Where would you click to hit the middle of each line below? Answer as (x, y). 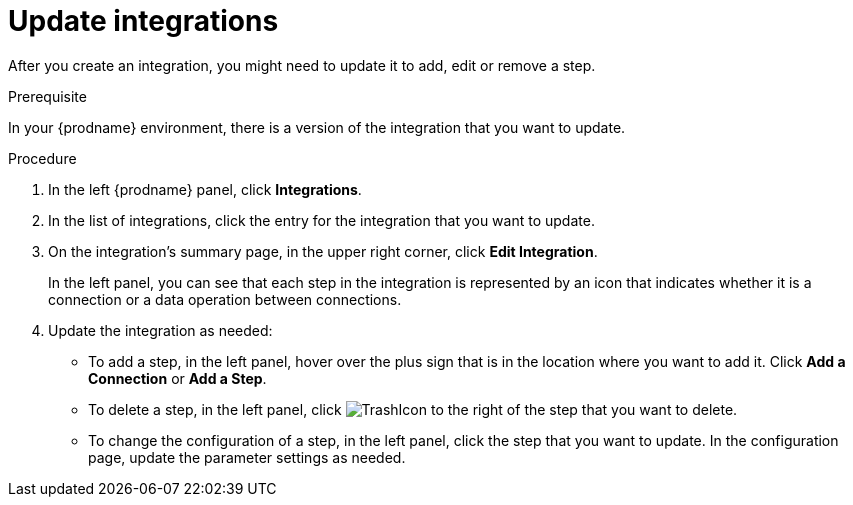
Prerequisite (47, 96)
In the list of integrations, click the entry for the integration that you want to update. (321, 220)
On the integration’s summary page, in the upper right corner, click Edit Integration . (323, 251)
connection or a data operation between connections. (225, 299)
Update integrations (143, 21)
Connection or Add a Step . (177, 378)
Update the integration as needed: (160, 330)
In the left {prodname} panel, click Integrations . (205, 189)
